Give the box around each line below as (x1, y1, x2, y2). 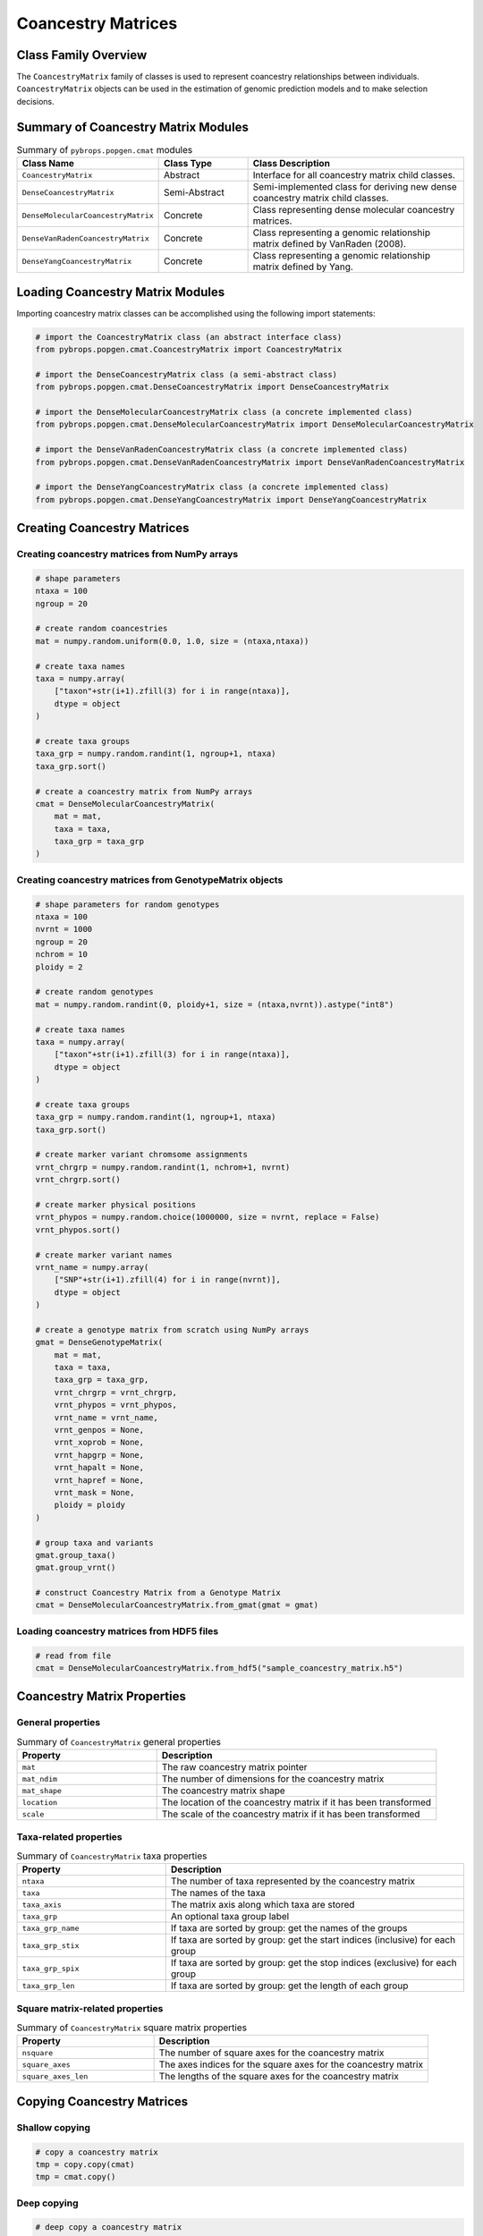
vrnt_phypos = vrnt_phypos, (54, 1400, 178, 1410)
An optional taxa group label (170, 1910, 290, 1923)
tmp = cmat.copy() (35, 2172, 116, 2182)
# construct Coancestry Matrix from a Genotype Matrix (35, 1588, 281, 1598)
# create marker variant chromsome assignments (35, 1149, 248, 1160)
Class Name (21, 157, 75, 170)
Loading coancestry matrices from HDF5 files (16, 1624, 219, 1637)
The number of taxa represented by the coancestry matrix (170, 1875, 416, 1887)
